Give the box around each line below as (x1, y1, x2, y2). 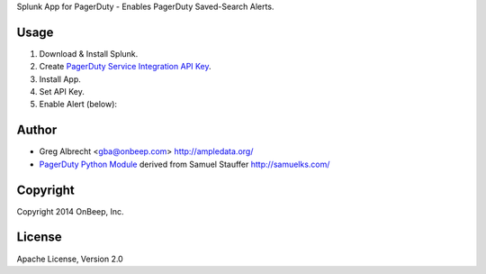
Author (16, 123, 58, 138)
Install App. (39, 73, 81, 85)
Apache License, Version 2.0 (16, 253, 123, 264)
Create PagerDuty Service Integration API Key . (39, 61, 211, 72)
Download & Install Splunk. (39, 48, 139, 59)
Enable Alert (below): (39, 99, 117, 110)
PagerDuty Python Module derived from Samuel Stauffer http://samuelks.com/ (39, 159, 330, 169)
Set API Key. (39, 87, 85, 97)
